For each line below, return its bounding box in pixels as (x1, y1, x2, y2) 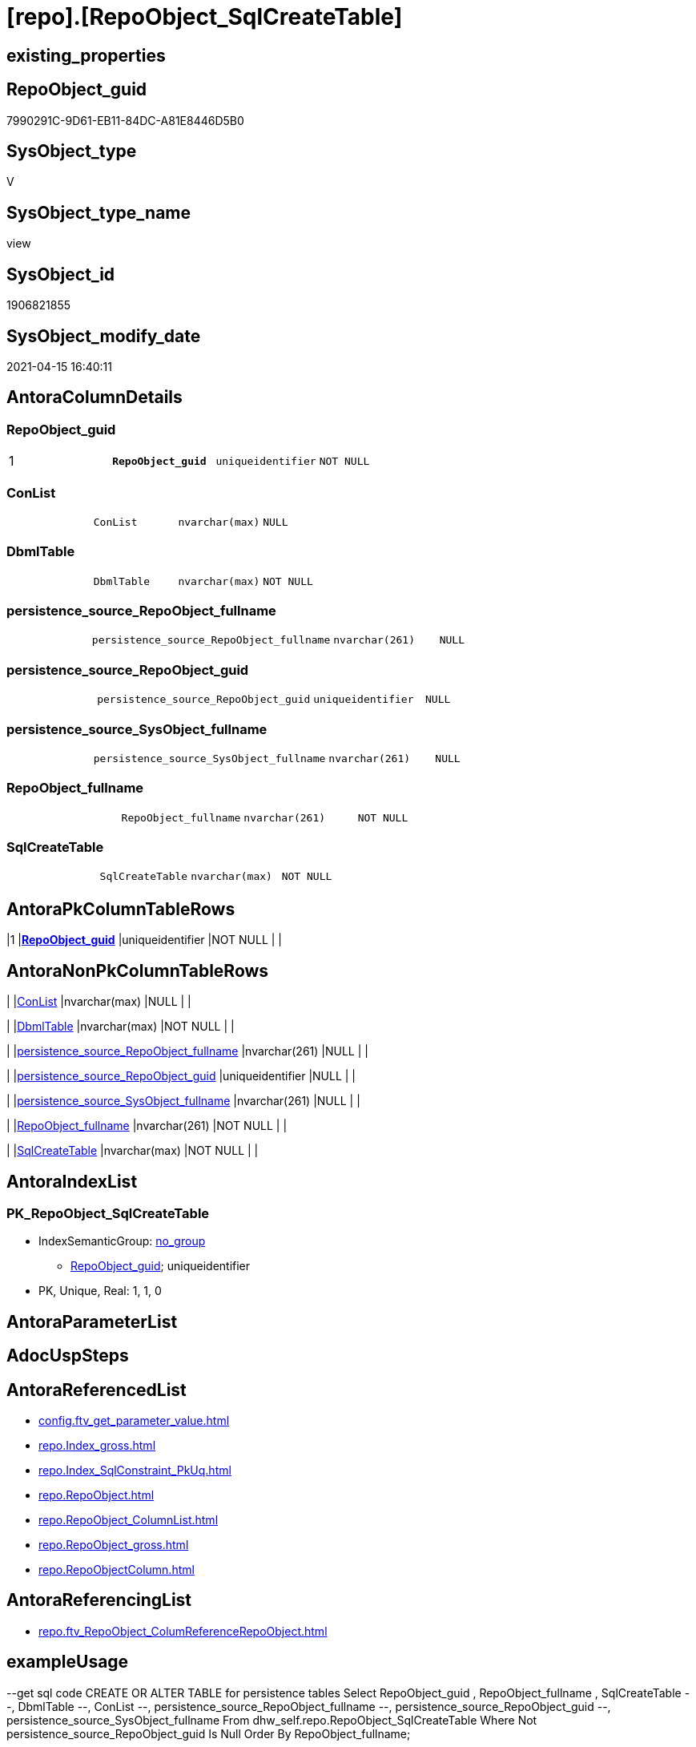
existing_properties (6, 45, 166, 66)
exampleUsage (6, 1652, 129, 1672)
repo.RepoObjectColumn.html (38, 1563, 195, 1577)
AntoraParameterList (6, 1311, 178, 1332)
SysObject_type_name (6, 202, 191, 223)
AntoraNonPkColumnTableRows (6, 960, 269, 981)
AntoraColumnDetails (6, 387, 183, 408)
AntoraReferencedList (6, 1379, 187, 1400)
